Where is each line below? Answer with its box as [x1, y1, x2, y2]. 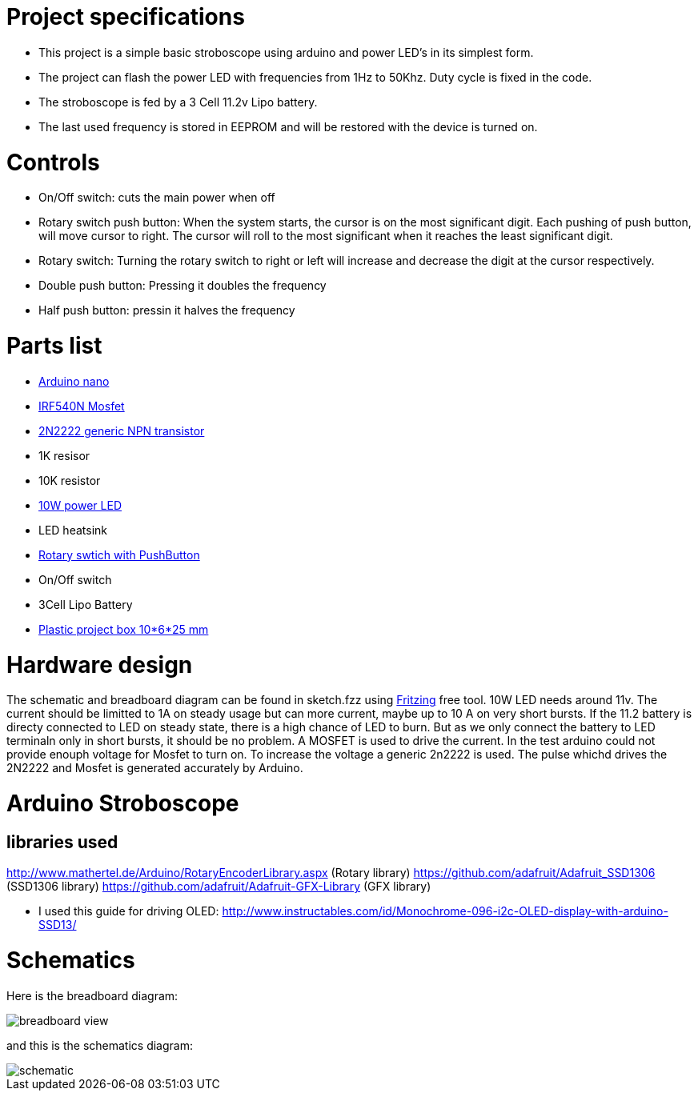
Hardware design [6, 651, 193, 679]
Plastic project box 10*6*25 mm [38, 622, 209, 636]
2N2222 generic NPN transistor [38, 423, 205, 438]
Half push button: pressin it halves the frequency [38, 303, 295, 318]
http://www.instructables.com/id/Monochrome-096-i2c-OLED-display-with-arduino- [222, 904, 668, 919]
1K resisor [38, 448, 90, 462]
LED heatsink [38, 522, 107, 537]
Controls [6, 148, 100, 176]
